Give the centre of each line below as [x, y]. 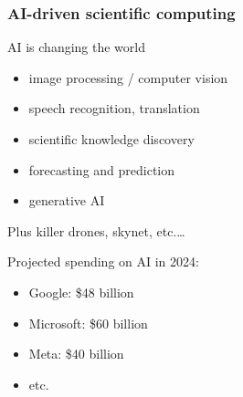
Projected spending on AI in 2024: [103, 261]
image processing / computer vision [128, 77]
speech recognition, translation [114, 108]
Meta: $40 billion [76, 354]
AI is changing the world [77, 47]
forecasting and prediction [102, 169]
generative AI [67, 200]
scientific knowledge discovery [111, 139]
